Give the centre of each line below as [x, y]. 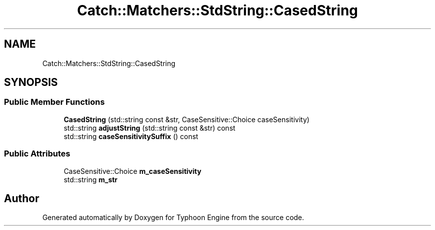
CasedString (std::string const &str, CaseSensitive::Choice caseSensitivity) [187, 119]
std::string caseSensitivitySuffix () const [131, 136]
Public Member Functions [54, 102]
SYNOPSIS [31, 82]
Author [22, 198]
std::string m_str [91, 179]
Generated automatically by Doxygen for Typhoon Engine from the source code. [173, 218]
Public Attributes [37, 154]
